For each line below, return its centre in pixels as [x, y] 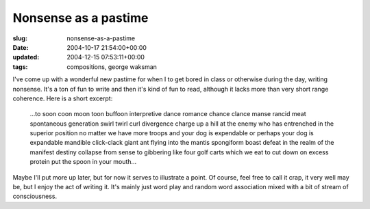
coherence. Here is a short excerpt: [63, 98]
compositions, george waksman [112, 67]
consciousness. [35, 196]
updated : [26, 57]
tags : [20, 67]
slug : [20, 38]
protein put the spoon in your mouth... [83, 162]
